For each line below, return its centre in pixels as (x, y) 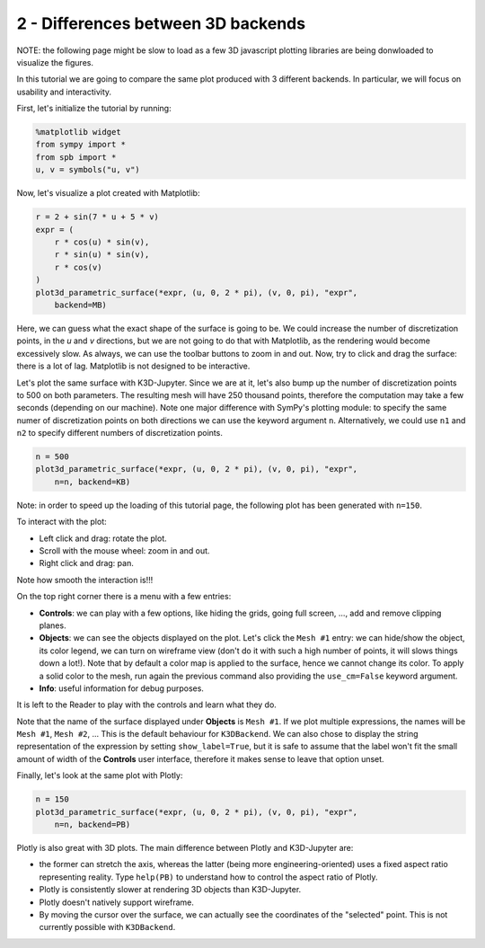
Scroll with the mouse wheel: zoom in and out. (124, 551)
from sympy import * (80, 145)
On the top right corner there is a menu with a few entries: (124, 597)
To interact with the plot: (62, 522)
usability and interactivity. (64, 92)
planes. (53, 625)
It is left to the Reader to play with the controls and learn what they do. (147, 704)
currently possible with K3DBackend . (107, 927)
